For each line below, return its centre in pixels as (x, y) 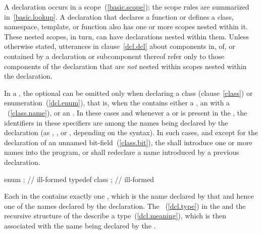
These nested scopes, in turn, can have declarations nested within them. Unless (126, 36)
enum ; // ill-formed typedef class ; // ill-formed (79, 179)
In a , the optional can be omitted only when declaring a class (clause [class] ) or (128, 93)
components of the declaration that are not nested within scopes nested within (125, 66)
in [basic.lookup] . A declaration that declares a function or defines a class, (119, 16)
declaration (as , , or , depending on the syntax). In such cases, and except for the (131, 132)
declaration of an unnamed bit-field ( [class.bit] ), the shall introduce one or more (128, 142)
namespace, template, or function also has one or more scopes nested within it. (126, 26)
